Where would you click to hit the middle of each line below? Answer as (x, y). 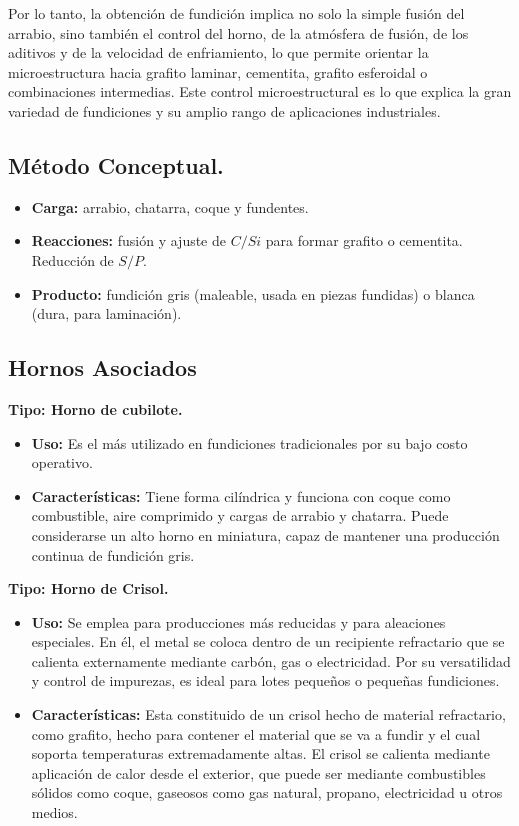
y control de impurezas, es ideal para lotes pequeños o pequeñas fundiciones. (265, 680)
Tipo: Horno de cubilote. (95, 408)
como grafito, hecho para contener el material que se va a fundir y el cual (256, 733)
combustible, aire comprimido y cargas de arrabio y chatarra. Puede (240, 515)
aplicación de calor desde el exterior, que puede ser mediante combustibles (258, 772)
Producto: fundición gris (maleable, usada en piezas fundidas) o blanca (253, 293)
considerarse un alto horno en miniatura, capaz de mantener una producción (265, 534)
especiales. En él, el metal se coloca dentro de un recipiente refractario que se (268, 641)
